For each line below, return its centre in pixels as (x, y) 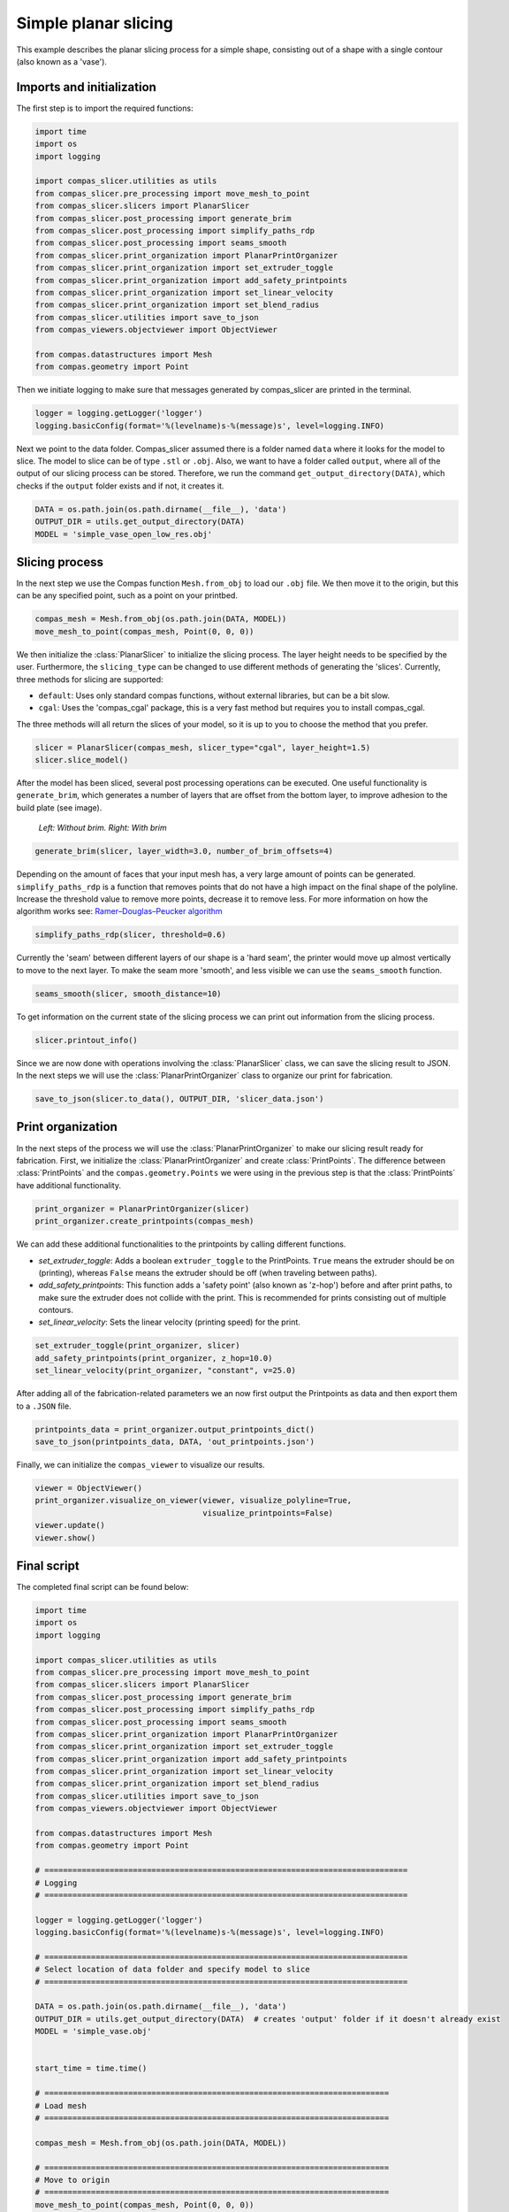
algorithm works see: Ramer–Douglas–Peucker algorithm (119, 911)
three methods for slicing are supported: (90, 679)
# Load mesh (61, 2105)
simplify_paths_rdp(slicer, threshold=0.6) (131, 935)
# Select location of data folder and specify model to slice (172, 1970)
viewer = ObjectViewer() (89, 1488)
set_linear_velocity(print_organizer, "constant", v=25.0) (165, 1371)
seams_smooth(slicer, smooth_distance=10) (128, 994)
